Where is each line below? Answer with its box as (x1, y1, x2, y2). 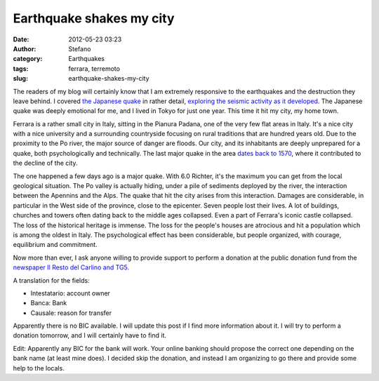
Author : (13, 44, 36, 53)
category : (13, 55, 43, 63)
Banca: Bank (30, 299, 67, 307)
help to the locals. (13, 363, 65, 372)
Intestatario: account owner (30, 288, 110, 298)
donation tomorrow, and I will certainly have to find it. (13, 331, 166, 340)
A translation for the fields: (13, 276, 91, 284)
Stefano (68, 44, 91, 53)
